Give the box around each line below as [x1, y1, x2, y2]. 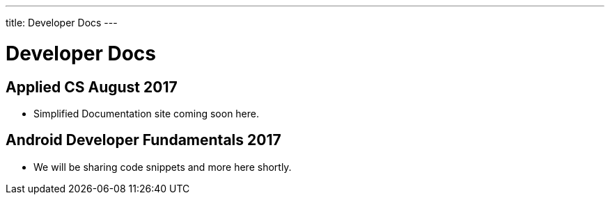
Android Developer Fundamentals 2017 [6, 131, 281, 149]
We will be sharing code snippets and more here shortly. [33, 160, 292, 173]
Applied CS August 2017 [6, 78, 178, 96]
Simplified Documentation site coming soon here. [33, 107, 260, 119]
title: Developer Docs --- [6, 17, 118, 28]
